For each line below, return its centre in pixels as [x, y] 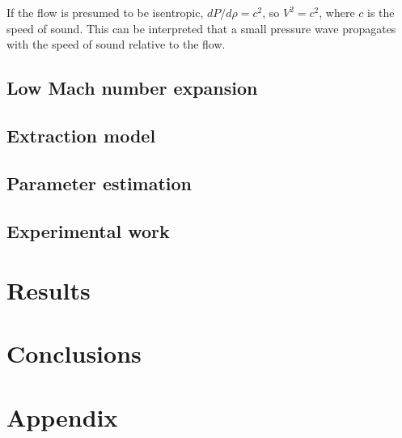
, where [337, 12]
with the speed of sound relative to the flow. [116, 44]
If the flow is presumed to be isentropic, [105, 12]
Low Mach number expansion [132, 88]
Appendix [62, 417]
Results [49, 290]
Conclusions [74, 353]
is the [381, 12]
